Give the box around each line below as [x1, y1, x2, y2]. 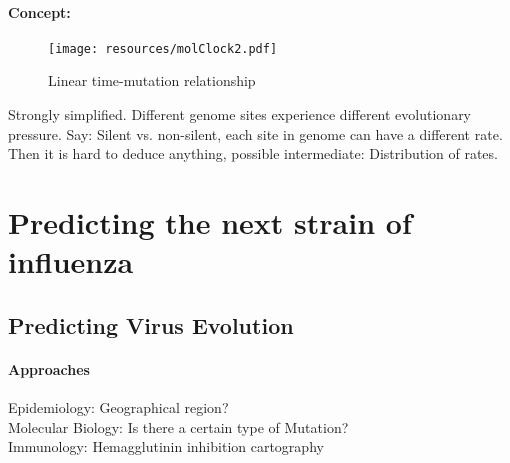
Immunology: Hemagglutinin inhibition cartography [8, 436, 324, 457]
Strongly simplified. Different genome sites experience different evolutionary [8, 104, 472, 125]
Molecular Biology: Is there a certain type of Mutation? [8, 416, 349, 437]
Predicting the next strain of [8, 202, 412, 243]
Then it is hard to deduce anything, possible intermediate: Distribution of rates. [8, 143, 498, 164]
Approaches [8, 358, 90, 379]
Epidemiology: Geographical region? [8, 396, 229, 417]
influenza [8, 241, 134, 282]
